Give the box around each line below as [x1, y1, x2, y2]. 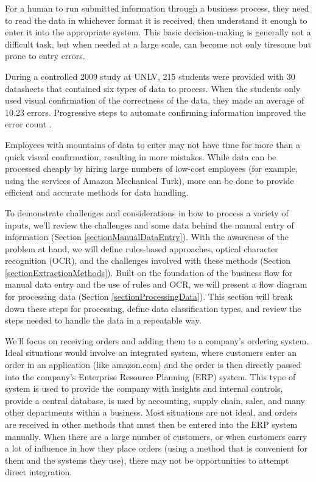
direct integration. [5, 466, 72, 478]
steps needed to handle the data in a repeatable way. [5, 314, 202, 327]
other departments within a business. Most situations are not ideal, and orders [5, 406, 298, 419]
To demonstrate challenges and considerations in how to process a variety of [5, 206, 289, 219]
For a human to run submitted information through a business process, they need [5, 2, 309, 14]
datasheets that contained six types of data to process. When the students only [5, 82, 301, 94]
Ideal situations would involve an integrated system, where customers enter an [5, 346, 297, 359]
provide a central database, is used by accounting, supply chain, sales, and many [5, 394, 305, 406]
